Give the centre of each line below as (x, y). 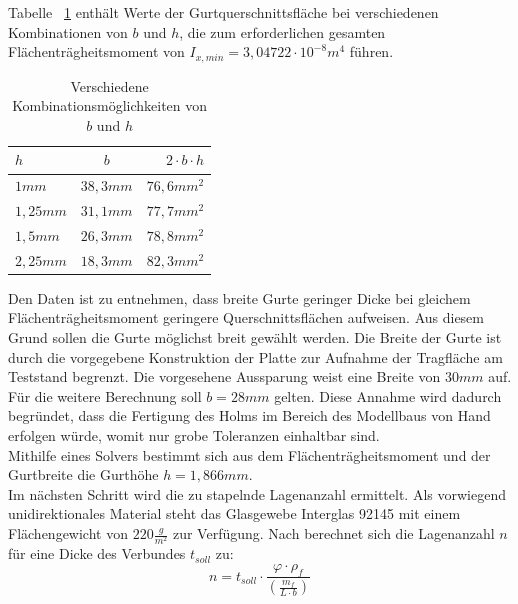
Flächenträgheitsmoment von (96, 51)
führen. (371, 51)
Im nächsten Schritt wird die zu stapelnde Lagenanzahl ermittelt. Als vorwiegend (257, 493)
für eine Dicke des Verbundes (97, 553)
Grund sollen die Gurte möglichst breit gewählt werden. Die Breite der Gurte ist (255, 337)
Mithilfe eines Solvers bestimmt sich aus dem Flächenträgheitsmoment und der (249, 454)
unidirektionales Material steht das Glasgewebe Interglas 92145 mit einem (234, 513)
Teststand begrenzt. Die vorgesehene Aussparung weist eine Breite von (224, 376)
